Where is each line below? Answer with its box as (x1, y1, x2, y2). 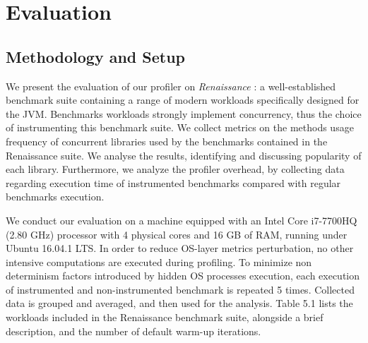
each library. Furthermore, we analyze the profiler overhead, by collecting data (6, 162, 345, 176)
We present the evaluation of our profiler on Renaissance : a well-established (6, 78, 336, 93)
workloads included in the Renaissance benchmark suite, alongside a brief (6, 310, 324, 325)
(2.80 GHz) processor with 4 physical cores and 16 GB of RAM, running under (6, 227, 348, 241)
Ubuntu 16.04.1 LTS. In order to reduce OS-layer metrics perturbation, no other (6, 241, 354, 255)
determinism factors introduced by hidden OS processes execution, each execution (6, 268, 360, 283)
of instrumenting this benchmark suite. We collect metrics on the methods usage (6, 120, 354, 135)
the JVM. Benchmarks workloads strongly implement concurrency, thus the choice (6, 106, 362, 121)
